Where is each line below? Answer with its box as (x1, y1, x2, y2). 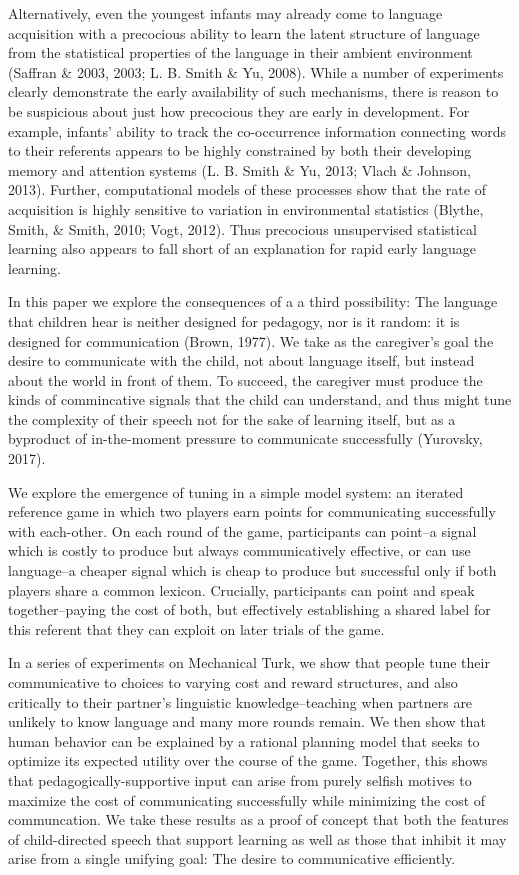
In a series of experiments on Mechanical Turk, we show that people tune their (8, 652, 490, 673)
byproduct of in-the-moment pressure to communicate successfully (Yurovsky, (8, 428, 483, 449)
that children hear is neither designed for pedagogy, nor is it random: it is (8, 310, 460, 331)
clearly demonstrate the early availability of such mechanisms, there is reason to (8, 81, 499, 102)
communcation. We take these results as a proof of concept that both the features (8, 809, 509, 830)
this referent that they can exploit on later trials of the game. (8, 618, 385, 639)
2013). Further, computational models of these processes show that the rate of (8, 179, 486, 200)
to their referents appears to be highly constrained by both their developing (8, 140, 472, 161)
